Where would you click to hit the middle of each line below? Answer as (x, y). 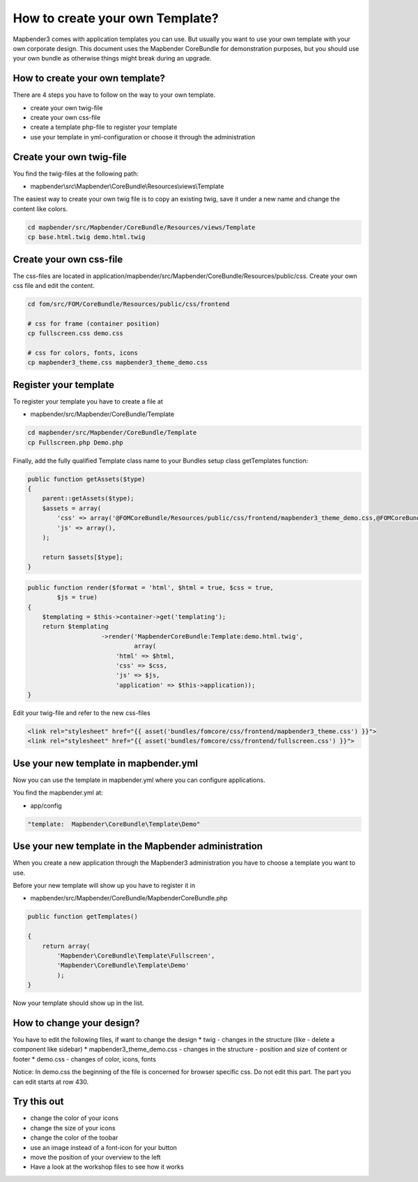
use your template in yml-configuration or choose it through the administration (143, 137)
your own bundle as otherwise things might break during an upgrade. (112, 59)
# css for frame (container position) (94, 323)
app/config (46, 806)
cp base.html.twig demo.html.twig (86, 237)
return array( (66, 946)
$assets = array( (72, 508)
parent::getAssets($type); (88, 499)
